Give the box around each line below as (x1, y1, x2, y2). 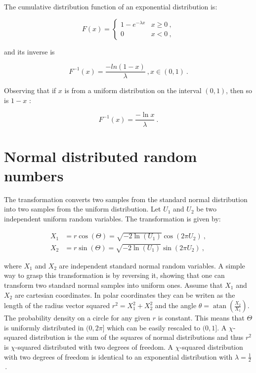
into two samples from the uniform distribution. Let (4, 204, 161, 214)
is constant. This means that (158, 313, 245, 323)
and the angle (155, 300, 197, 311)
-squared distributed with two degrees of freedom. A (15, 341, 173, 352)
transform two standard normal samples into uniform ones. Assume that (4, 279, 223, 290)
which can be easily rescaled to (107, 322, 200, 332)
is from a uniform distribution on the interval (64, 85, 202, 96)
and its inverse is (4, 46, 55, 56)
